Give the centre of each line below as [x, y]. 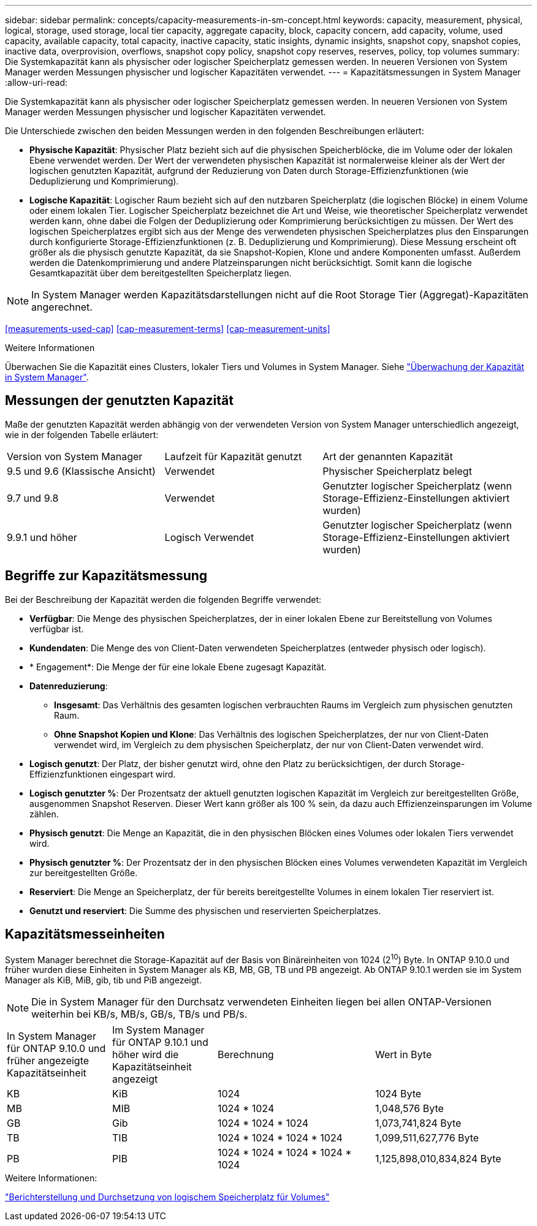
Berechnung [246, 1055]
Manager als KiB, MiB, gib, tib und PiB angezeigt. [103, 980]
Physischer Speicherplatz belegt [397, 471]
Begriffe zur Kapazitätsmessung [106, 576]
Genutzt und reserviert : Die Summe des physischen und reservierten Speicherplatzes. [205, 910]
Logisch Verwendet [209, 537]
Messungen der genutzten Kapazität [119, 401]
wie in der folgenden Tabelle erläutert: [82, 434]
